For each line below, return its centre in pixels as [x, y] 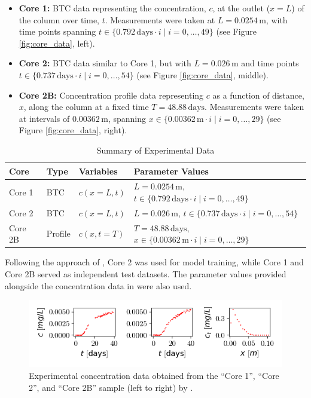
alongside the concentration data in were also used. [98, 285]
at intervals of [44, 118]
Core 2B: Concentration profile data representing [111, 95]
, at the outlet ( [241, 8]
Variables [98, 171]
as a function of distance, [258, 95]
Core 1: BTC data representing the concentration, [112, 8]
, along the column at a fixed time [86, 107]
